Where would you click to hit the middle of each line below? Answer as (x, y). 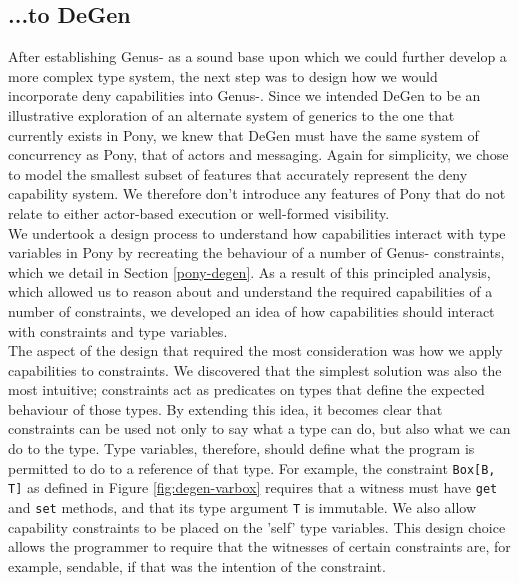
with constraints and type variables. (118, 330)
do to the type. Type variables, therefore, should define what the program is (241, 448)
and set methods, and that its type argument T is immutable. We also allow (242, 506)
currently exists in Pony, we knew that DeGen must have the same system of (243, 134)
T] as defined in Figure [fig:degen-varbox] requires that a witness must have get (253, 487)
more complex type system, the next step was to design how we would (223, 75)
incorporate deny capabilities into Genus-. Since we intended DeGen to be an (244, 95)
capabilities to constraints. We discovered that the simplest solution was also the (255, 369)
